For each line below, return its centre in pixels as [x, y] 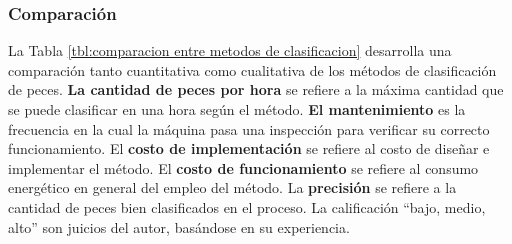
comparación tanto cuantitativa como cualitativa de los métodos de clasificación [252, 69]
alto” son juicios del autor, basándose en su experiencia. [179, 226]
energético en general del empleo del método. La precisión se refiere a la [232, 187]
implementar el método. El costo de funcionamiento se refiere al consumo [243, 167]
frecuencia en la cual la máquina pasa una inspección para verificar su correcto [249, 128]
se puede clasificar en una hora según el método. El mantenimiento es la [237, 109]
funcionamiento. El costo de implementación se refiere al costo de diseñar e [249, 148]
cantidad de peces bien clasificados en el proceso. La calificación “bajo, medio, [247, 206]
